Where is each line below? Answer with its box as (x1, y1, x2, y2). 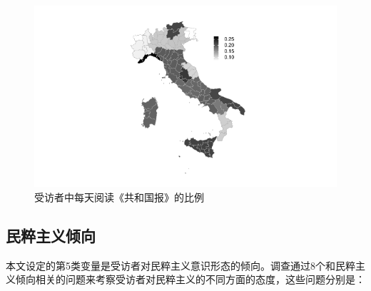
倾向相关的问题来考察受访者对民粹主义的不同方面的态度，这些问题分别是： (15, 272, 365, 287)
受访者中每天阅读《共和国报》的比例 (34, 189, 204, 204)
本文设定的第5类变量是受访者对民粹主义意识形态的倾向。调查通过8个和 (6, 257, 335, 272)
